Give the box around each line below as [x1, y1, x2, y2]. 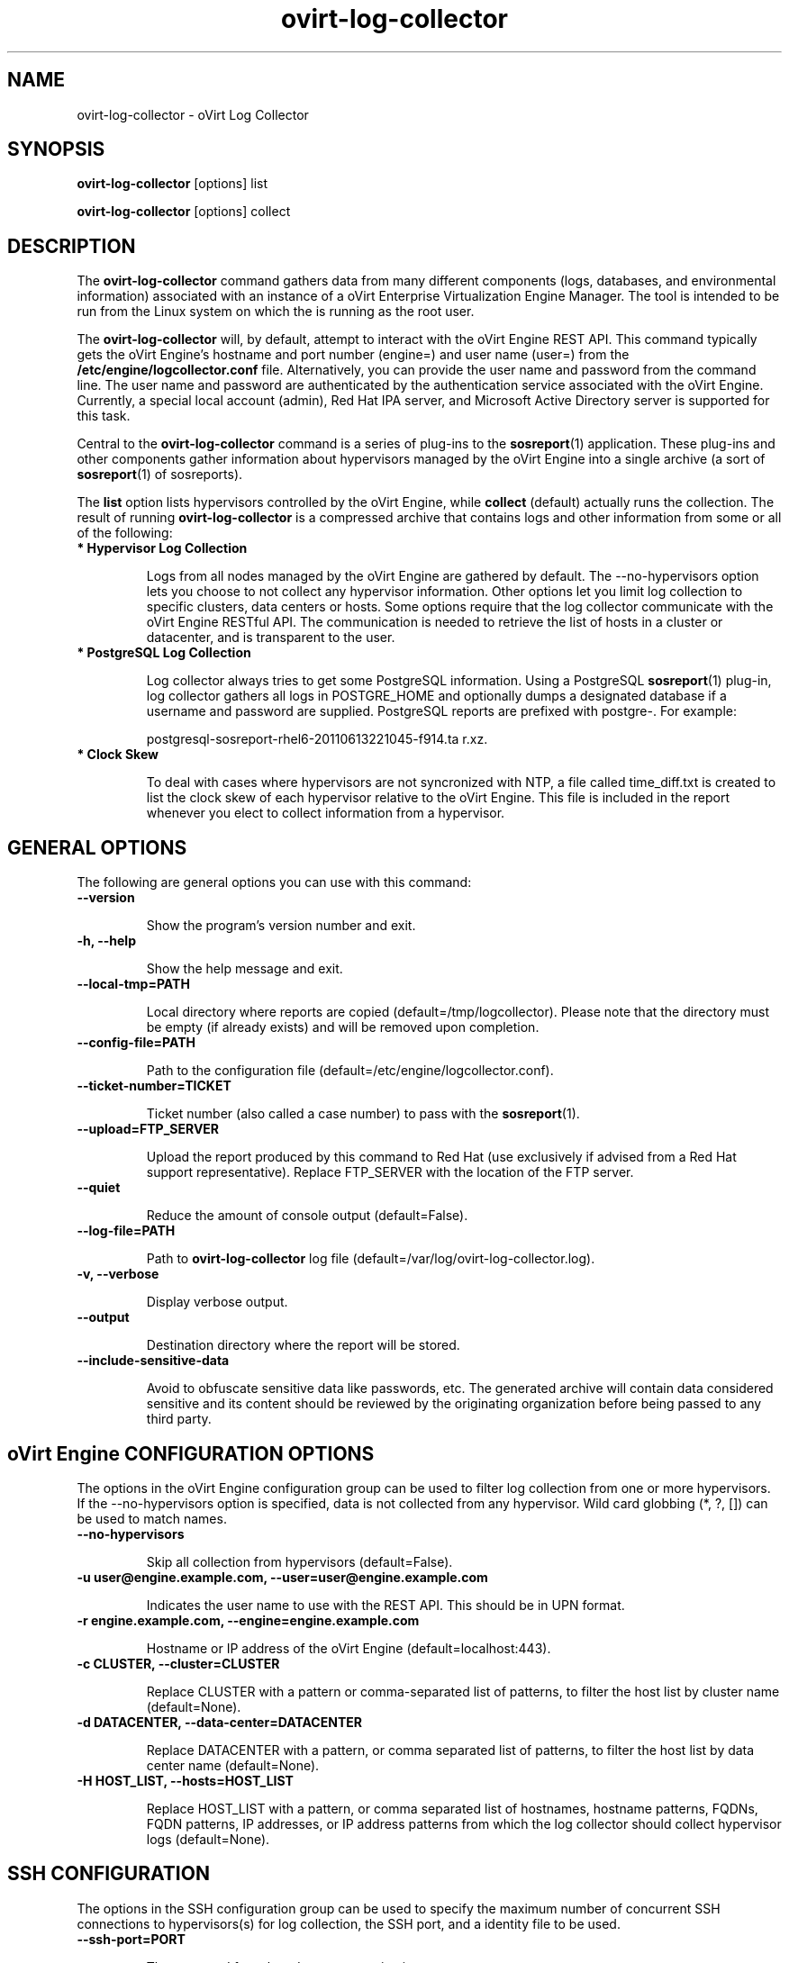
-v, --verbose [77, 1266, 159, 1282]
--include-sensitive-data [77, 1352, 230, 1369]
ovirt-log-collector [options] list [77, 176, 268, 192]
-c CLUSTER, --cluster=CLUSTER [77, 1655, 280, 1671]
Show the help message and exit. [146, 961, 343, 977]
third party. [146, 1411, 212, 1427]
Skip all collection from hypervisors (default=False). [146, 1553, 453, 1569]
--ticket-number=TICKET [77, 1078, 231, 1094]
